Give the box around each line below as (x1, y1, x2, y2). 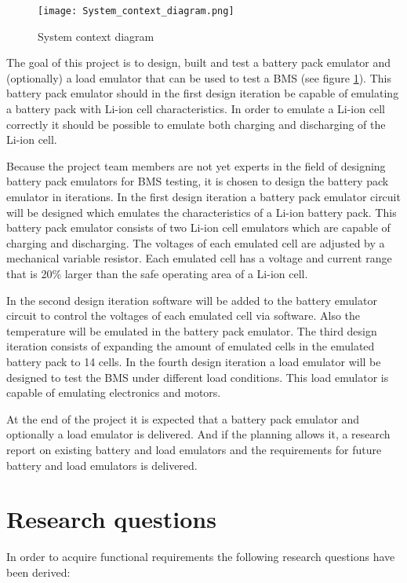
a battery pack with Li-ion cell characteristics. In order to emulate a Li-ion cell (6, 101, 385, 117)
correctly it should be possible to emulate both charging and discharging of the (6, 115, 386, 132)
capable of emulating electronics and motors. (6, 384, 221, 401)
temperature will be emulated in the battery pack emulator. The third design (6, 322, 377, 339)
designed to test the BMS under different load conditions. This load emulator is (6, 368, 389, 385)
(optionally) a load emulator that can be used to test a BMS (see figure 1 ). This (6, 69, 391, 86)
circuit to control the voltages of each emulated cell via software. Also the (6, 307, 361, 324)
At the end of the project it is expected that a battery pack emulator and (6, 410, 360, 427)
